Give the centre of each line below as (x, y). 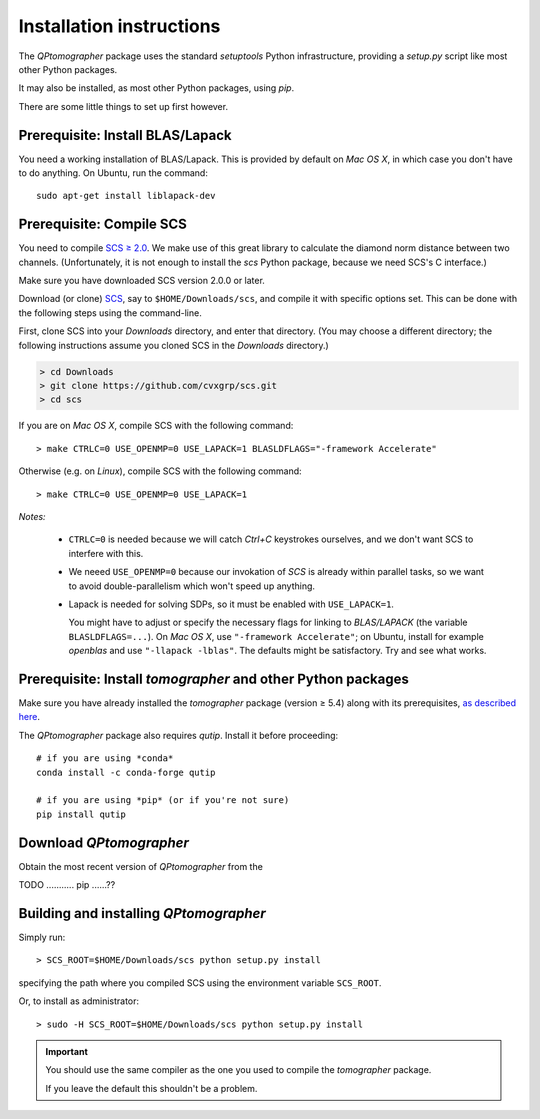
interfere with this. (106, 553)
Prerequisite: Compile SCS (102, 224)
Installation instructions (119, 26)
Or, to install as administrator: (79, 1001)
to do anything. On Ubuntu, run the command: (113, 173)
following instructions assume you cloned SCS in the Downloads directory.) (173, 345)
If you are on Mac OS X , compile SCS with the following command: (156, 426)
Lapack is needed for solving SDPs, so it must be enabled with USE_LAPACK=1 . (231, 604)
